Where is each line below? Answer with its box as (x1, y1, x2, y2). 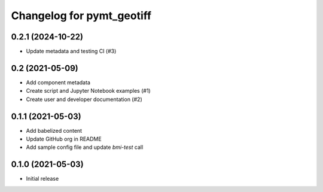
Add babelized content (26, 127, 83, 134)
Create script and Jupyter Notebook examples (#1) (26, 87, 151, 95)
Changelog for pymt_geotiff (11, 9, 152, 22)
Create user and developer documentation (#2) (26, 96, 143, 103)
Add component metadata (26, 78, 91, 86)
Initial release (26, 175, 59, 182)
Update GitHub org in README (26, 135, 102, 143)
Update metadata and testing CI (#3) (26, 48, 117, 55)
